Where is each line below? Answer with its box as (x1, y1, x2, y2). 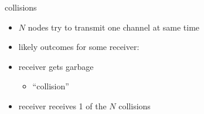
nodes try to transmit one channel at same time (28, 21, 200, 33)
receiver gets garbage (18, 60, 94, 72)
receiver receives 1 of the (18, 99, 107, 112)
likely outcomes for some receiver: (18, 41, 140, 53)
